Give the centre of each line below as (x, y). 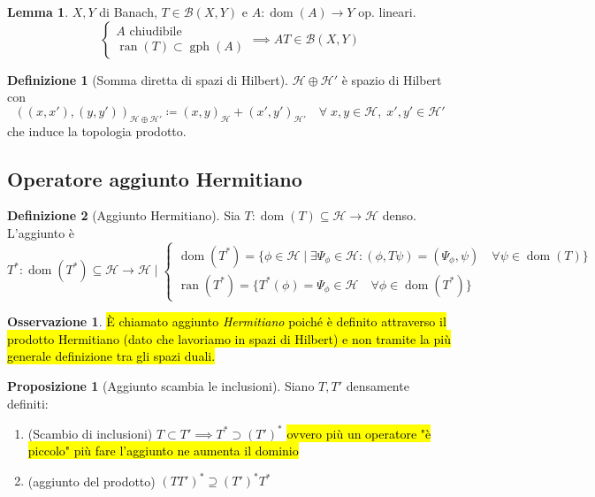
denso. (399, 215)
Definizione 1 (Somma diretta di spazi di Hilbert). (148, 79)
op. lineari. (387, 11)
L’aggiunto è (41, 232)
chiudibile (156, 31)
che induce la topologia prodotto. (97, 130)
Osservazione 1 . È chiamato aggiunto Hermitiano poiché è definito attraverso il (227, 321)
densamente (378, 385)
